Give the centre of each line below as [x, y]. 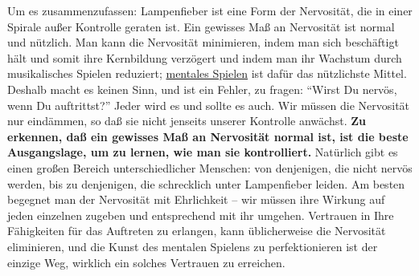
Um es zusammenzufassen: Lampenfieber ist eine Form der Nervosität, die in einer [210, 10]
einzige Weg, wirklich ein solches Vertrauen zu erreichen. [146, 262]
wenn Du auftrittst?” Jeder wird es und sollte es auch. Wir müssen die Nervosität [209, 105]
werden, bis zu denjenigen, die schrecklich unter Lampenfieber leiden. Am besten [206, 183]
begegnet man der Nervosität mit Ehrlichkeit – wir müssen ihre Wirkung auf [196, 199]
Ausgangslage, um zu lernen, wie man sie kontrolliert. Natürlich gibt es [203, 152]
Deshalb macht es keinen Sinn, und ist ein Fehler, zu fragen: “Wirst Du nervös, [202, 89]
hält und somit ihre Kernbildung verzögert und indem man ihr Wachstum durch [205, 57]
